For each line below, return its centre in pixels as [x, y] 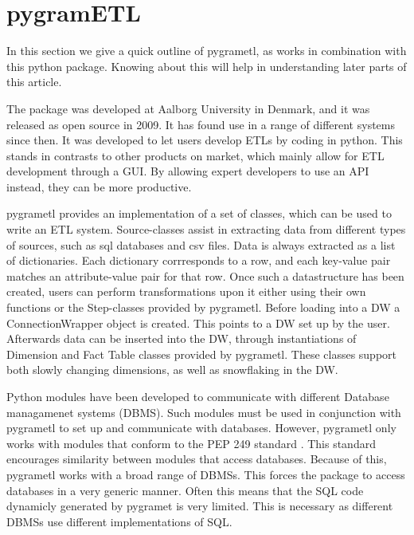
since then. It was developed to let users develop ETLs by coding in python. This [205, 140]
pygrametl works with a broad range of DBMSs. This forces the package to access [206, 474]
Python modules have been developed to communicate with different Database [198, 396]
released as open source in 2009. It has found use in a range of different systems [201, 124]
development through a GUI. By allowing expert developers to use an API [188, 171]
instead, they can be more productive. [99, 186]
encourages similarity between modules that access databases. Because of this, [197, 459]
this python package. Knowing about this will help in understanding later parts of [207, 66]
